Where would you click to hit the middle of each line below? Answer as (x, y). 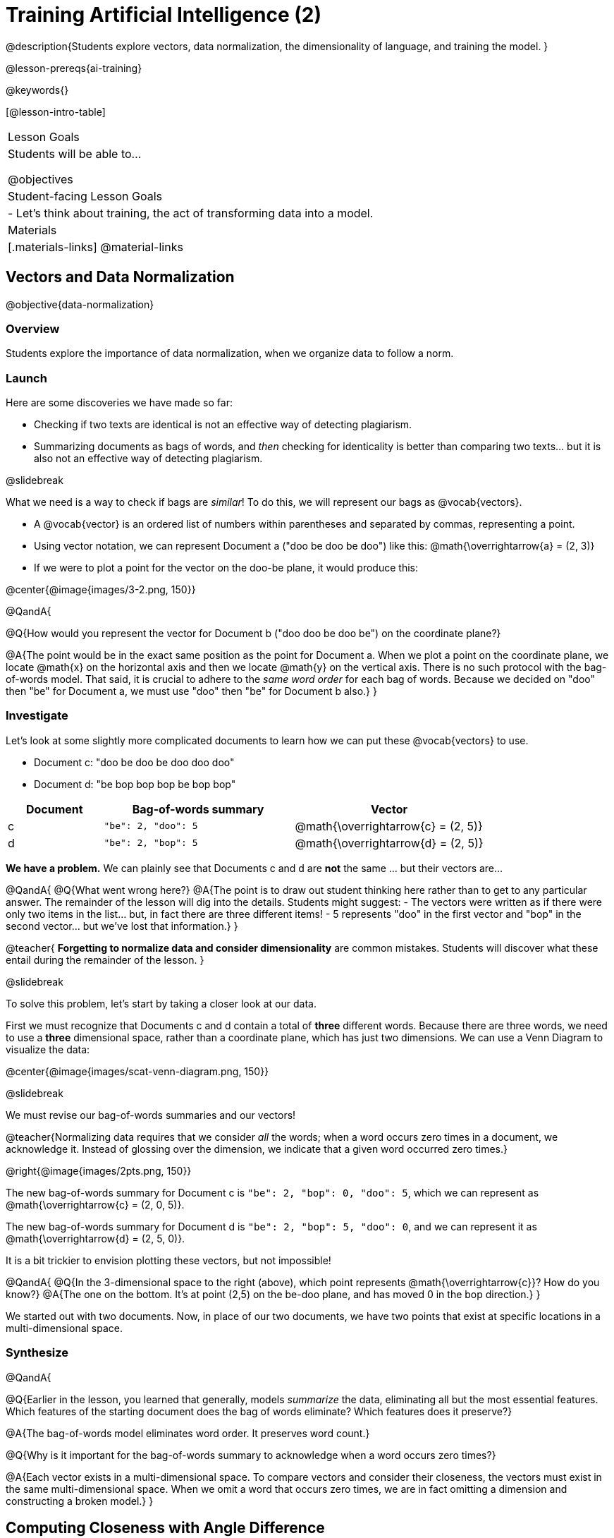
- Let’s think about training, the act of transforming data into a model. (191, 213)
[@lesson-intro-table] (56, 111)
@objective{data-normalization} (80, 304)
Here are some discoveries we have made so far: (119, 403)
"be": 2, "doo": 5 (151, 826)
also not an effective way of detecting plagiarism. (148, 459)
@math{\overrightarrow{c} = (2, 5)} (389, 826)
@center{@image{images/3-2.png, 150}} (101, 590)
